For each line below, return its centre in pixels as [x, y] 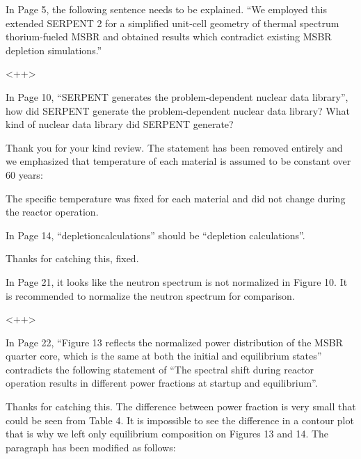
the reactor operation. [52, 212]
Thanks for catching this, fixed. [72, 258]
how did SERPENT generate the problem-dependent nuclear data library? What [178, 110]
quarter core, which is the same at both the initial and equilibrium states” [164, 356]
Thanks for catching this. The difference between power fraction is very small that [181, 406]
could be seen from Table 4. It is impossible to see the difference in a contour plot [180, 420]
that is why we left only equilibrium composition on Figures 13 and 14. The [167, 434]
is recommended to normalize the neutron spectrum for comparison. [150, 295]
